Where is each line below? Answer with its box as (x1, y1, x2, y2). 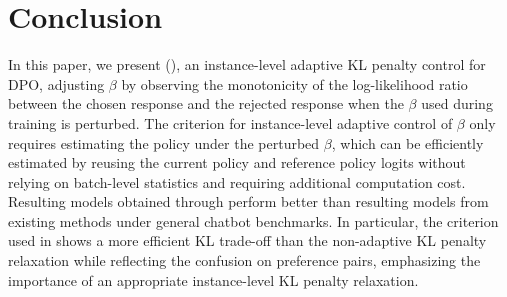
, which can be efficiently (331, 132, 484, 153)
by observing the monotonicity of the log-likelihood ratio (121, 73, 468, 94)
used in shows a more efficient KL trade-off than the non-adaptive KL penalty (8, 230, 487, 251)
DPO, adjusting (8, 73, 105, 94)
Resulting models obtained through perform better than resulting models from (8, 191, 489, 212)
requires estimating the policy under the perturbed (8, 132, 320, 153)
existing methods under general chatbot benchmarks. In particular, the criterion (8, 210, 499, 231)
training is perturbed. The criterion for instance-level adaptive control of (8, 112, 453, 133)
